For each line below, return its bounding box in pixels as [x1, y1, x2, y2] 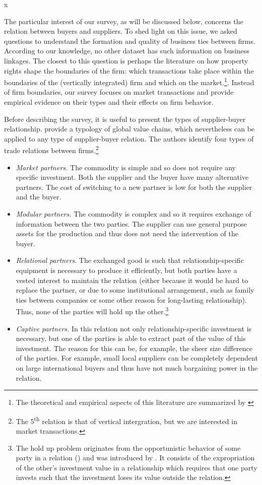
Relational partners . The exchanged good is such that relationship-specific [16, 255, 244, 265]
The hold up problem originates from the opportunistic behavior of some [16, 442, 241, 453]
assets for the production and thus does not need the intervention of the [16, 228, 238, 239]
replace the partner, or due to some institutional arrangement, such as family [16, 285, 254, 295]
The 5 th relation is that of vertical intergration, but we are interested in [16, 414, 237, 426]
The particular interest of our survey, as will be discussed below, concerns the [4, 16, 243, 26]
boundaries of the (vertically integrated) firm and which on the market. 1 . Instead [4, 76, 254, 87]
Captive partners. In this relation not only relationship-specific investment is [16, 323, 252, 333]
